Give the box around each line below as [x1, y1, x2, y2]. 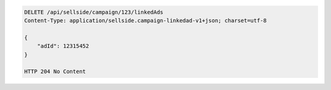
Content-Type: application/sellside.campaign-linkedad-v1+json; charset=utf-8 [24, 17, 267, 24]
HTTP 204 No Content [24, 68, 86, 75]
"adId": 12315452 [37, 43, 89, 50]
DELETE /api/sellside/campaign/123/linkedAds [24, 9, 164, 15]
